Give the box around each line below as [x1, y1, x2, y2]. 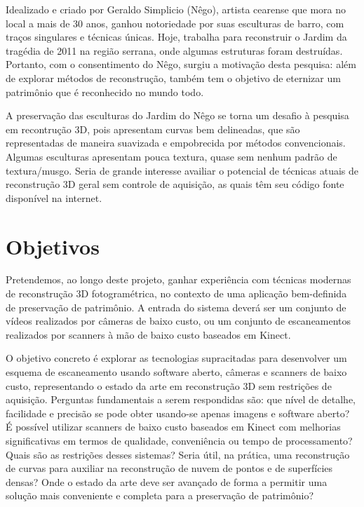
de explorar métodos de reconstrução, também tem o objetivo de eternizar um [6, 70, 341, 85]
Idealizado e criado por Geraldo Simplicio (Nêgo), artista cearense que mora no [6, 2, 346, 16]
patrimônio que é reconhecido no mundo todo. [6, 84, 204, 99]
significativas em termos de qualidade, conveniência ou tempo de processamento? [6, 433, 353, 447]
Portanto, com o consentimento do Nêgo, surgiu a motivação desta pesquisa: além [6, 57, 356, 72]
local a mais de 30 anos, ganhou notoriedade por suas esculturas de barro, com [6, 15, 344, 30]
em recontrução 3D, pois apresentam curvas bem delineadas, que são [6, 121, 300, 136]
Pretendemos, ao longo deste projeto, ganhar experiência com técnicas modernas [6, 272, 351, 287]
